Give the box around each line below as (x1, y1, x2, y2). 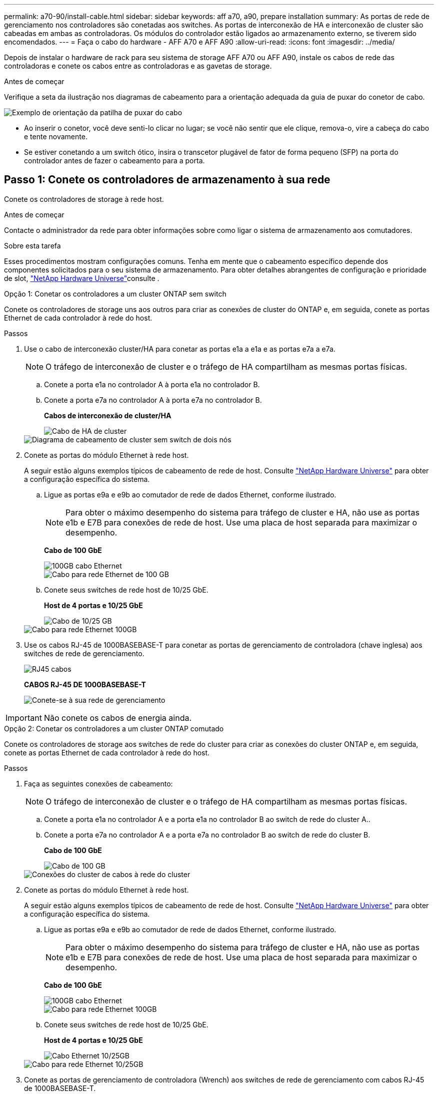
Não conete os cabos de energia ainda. (43, 712, 192, 723)
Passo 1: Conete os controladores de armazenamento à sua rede (4, 173, 330, 186)
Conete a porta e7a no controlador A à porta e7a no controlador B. (44, 395, 262, 404)
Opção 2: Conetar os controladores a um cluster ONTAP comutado (4, 724, 224, 733)
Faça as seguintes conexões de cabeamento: (24, 779, 173, 788)
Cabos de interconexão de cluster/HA (44, 411, 171, 420)
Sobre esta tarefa (4, 241, 61, 250)
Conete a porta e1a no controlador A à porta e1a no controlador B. (44, 380, 260, 389)
